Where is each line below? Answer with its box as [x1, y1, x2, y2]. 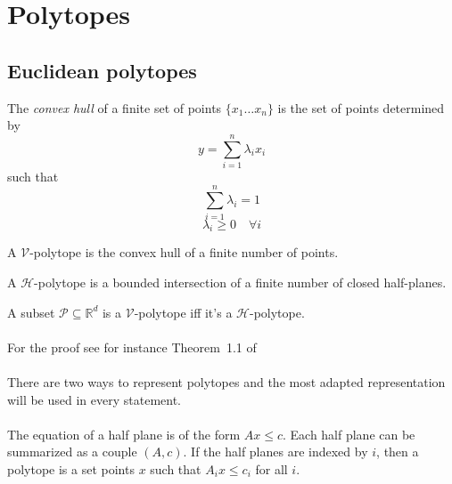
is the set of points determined [277, 98, 445, 117]
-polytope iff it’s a [134, 302, 233, 321]
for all [255, 459, 288, 478]
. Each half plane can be [282, 424, 415, 443]
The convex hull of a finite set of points [7, 98, 222, 117]
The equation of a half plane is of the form [7, 424, 241, 443]
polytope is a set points [7, 459, 135, 478]
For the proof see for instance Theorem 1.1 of [7, 337, 257, 356]
